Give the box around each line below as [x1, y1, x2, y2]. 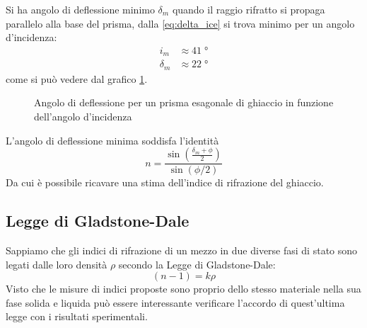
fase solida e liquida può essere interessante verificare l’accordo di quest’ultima [6, 295, 345, 310]
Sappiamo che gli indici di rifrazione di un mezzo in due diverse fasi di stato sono [6, 242, 358, 257]
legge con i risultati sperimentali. [6, 309, 148, 324]
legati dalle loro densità [6, 256, 107, 271]
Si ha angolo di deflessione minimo [6, 2, 155, 16]
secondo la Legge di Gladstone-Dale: [118, 256, 276, 271]
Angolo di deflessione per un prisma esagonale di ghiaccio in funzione [34, 95, 334, 110]
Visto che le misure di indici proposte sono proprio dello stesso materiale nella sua [6, 281, 361, 296]
